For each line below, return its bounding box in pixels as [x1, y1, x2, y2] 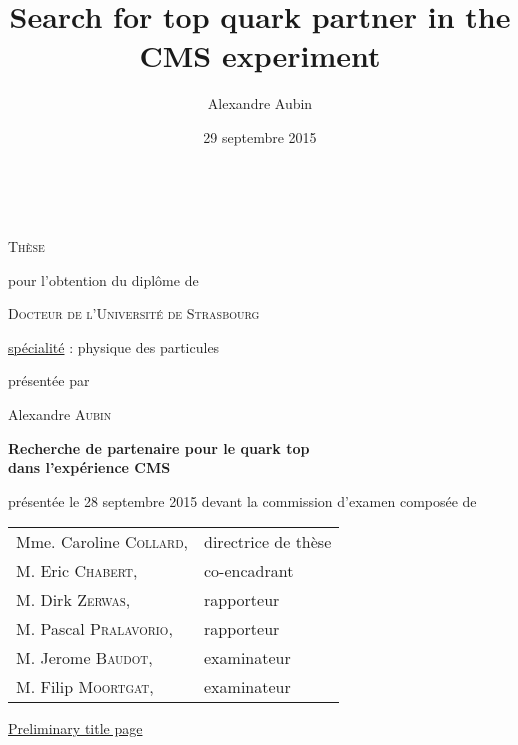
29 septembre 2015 [203, 126, 317, 147]
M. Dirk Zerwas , [16, 588, 131, 612]
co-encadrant [204, 559, 294, 583]
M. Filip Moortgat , [16, 675, 154, 699]
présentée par [8, 370, 90, 391]
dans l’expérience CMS [8, 457, 171, 478]
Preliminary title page [8, 718, 143, 739]
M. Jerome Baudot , [16, 646, 153, 670]
